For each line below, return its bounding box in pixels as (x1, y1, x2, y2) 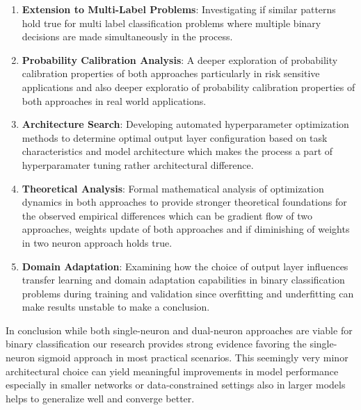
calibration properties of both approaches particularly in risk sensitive (22, 66, 320, 81)
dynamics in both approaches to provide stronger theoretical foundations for (22, 195, 347, 209)
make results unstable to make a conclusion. (22, 300, 210, 314)
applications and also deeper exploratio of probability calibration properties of (22, 79, 355, 94)
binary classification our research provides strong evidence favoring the (6, 336, 307, 351)
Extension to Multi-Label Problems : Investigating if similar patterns (22, 2, 336, 16)
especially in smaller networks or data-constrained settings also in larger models (6, 377, 346, 392)
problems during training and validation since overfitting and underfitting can (22, 286, 354, 300)
